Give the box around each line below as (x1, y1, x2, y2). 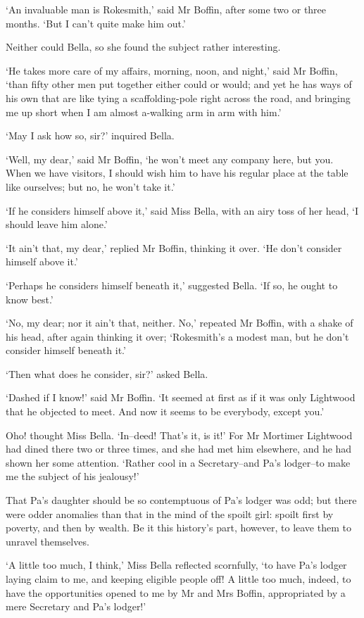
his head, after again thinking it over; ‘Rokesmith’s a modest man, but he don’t (6, 329, 349, 343)
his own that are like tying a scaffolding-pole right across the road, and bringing (6, 90, 351, 105)
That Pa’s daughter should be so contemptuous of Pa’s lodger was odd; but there (6, 493, 357, 507)
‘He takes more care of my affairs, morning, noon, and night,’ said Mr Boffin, (6, 63, 338, 77)
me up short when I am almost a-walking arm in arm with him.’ (6, 104, 282, 119)
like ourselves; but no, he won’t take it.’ (6, 179, 175, 194)
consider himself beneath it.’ (6, 343, 126, 358)
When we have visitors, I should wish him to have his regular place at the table (6, 165, 349, 180)
